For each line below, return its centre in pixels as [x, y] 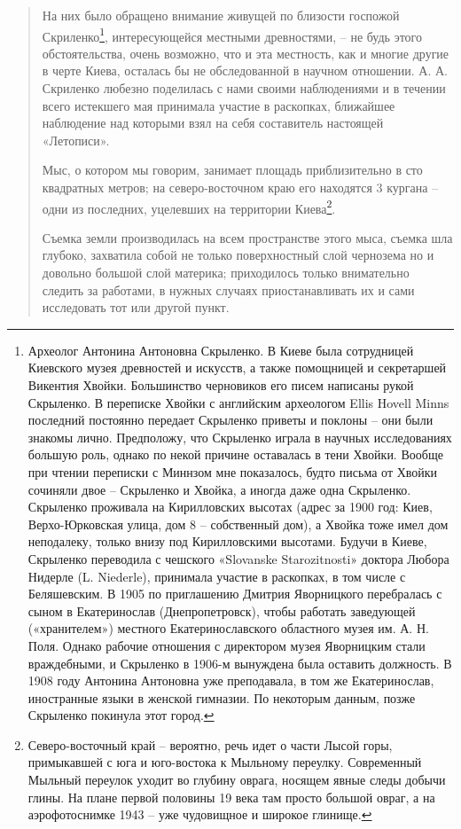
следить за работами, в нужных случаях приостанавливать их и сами [228, 289]
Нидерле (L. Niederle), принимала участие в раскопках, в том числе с [217, 576]
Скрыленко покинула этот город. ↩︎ [121, 715]
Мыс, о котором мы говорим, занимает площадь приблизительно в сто [232, 170]
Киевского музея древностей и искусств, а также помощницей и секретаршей [237, 368]
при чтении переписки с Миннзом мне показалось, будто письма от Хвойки [233, 471]
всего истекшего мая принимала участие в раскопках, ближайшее [219, 105]
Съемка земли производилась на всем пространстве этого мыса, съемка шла [247, 237]
